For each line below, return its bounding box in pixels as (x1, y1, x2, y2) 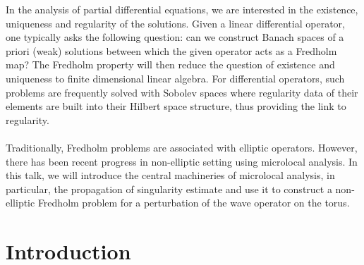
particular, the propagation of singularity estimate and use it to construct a (6, 181, 332, 196)
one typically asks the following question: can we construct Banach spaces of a (6, 30, 344, 44)
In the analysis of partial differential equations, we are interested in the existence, (6, 2, 358, 16)
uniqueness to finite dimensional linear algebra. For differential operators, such (6, 70, 345, 85)
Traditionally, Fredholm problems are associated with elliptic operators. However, (6, 140, 358, 154)
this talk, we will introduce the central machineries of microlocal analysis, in (6, 168, 335, 183)
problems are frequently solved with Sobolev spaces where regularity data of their (6, 85, 358, 99)
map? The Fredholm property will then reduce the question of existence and (6, 57, 335, 72)
